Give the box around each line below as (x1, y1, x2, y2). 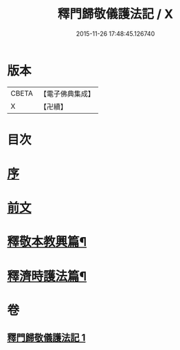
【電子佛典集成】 (39, 89, 95, 99)
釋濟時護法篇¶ (7, 268, 87, 284)
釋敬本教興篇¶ (7, 234, 87, 250)
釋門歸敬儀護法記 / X (57, 6, 174, 22)
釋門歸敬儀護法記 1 (7, 332, 86, 344)
